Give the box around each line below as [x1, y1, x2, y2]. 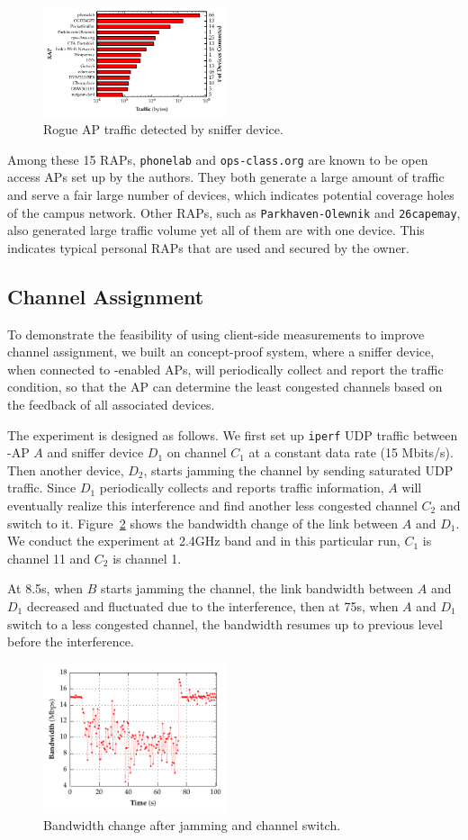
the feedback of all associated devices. [7, 394, 215, 413]
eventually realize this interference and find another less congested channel [7, 496, 418, 515]
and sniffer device [47, 443, 144, 462]
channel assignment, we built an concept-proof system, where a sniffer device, [7, 342, 435, 361]
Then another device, [7, 460, 124, 479]
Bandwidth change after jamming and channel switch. [43, 816, 341, 835]
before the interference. [7, 632, 134, 651]
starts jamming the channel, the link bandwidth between [101, 579, 414, 598]
